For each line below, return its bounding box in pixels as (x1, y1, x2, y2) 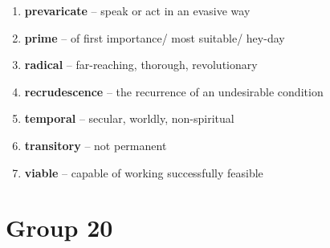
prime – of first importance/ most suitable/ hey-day (24, 29, 285, 46)
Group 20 (6, 211, 113, 244)
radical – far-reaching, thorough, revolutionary (24, 56, 258, 73)
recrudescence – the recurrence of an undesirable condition (24, 83, 324, 100)
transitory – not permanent (24, 136, 167, 153)
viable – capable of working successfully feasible (24, 164, 263, 181)
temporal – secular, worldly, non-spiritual (24, 110, 234, 127)
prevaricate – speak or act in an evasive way (24, 2, 251, 18)
